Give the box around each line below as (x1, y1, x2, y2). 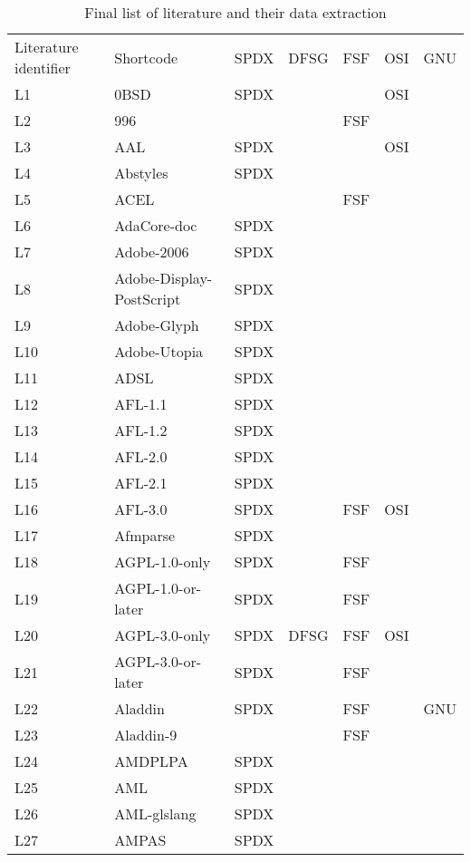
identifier (14, 57, 71, 78)
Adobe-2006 (114, 241, 189, 262)
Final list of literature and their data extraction (84, 2, 387, 23)
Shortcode (114, 46, 178, 68)
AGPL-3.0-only (114, 625, 211, 645)
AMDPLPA (114, 751, 188, 771)
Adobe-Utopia (114, 341, 204, 362)
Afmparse (114, 525, 176, 546)
